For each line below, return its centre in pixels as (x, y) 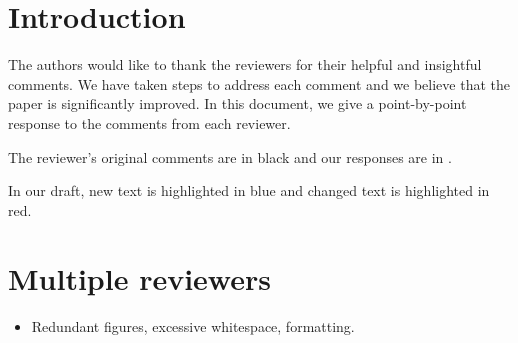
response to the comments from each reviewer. (149, 122)
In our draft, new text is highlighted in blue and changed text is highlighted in (249, 190)
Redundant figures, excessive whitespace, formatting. (193, 326)
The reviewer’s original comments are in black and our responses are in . (230, 156)
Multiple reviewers (139, 278)
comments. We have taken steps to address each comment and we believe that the (259, 83)
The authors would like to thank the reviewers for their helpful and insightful (245, 64)
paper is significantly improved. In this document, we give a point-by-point (237, 103)
